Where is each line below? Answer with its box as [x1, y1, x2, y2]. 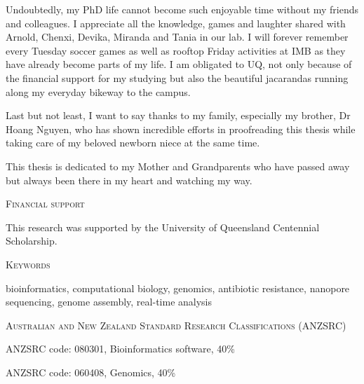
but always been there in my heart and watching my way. [6, 172, 252, 187]
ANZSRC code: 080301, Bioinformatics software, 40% [6, 341, 235, 356]
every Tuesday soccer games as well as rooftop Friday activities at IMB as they [6, 43, 346, 57]
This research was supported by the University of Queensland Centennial [6, 219, 320, 234]
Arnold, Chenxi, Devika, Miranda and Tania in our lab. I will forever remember [6, 29, 349, 44]
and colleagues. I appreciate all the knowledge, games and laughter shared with [6, 15, 346, 30]
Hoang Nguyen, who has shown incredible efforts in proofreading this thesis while [6, 121, 356, 136]
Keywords [6, 256, 50, 271]
